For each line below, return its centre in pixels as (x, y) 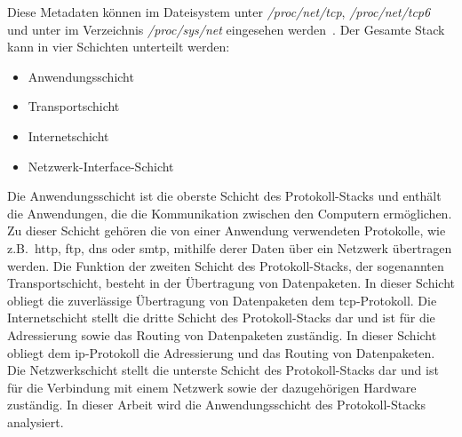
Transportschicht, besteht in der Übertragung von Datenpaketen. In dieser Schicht (231, 283)
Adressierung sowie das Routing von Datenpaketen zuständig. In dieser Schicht (222, 334)
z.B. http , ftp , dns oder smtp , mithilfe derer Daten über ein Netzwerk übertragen (230, 247)
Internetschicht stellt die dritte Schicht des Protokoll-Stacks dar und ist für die (221, 318)
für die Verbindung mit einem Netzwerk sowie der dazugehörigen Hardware (212, 387)
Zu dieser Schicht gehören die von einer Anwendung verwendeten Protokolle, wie (227, 230)
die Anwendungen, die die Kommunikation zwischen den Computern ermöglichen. (230, 213)
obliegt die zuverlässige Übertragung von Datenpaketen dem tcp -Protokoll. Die (222, 300)
